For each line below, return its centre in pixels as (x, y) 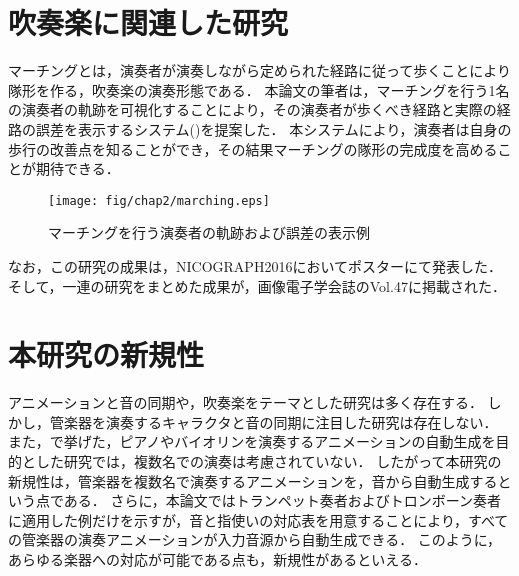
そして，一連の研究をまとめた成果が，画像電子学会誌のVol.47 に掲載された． (257, 285)
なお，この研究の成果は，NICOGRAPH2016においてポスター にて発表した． (255, 265)
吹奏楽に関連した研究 (148, 22)
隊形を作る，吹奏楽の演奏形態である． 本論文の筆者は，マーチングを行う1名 (259, 89)
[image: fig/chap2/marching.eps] (159, 200)
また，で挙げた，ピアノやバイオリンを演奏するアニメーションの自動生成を (252, 441)
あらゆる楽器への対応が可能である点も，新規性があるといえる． (217, 559)
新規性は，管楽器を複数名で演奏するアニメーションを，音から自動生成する (253, 480)
